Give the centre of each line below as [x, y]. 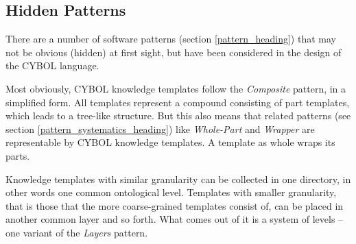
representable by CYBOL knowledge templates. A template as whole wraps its [170, 142]
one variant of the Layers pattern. [77, 232]
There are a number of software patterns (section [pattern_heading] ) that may [171, 39]
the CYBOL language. [52, 65]
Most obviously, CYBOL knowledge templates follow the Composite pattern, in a [176, 88]
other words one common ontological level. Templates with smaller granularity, [171, 192]
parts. [18, 155]
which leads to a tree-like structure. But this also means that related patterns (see [178, 115]
